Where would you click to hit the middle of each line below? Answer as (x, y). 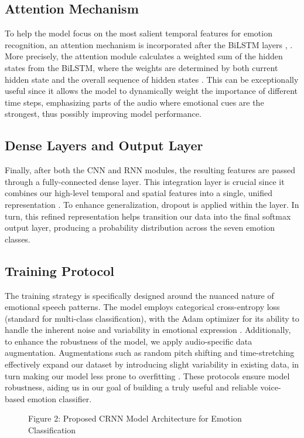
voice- (271, 387)
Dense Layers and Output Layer (104, 145)
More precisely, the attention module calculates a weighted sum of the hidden (144, 56)
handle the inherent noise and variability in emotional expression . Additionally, (148, 330)
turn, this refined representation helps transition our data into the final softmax (148, 216)
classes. (18, 239)
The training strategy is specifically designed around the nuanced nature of (139, 295)
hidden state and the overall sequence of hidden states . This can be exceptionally (152, 79)
